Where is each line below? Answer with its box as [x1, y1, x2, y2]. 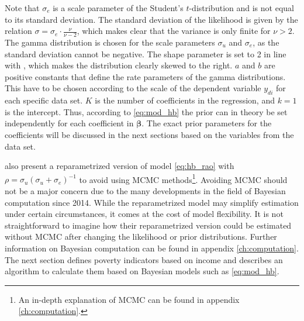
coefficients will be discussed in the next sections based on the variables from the [5, 128, 294, 140]
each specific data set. [5, 94, 83, 106]
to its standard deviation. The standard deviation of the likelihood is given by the [5, 13, 298, 25]
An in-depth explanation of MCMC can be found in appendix [18, 293, 240, 305]
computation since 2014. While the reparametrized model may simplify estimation [5, 196, 299, 208]
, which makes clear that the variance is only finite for [77, 25, 271, 37]
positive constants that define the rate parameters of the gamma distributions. [5, 70, 286, 82]
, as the [253, 36, 279, 49]
